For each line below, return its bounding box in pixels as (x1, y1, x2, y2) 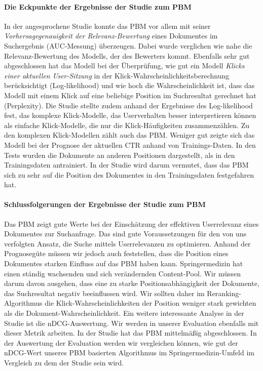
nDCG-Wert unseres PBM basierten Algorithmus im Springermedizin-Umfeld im (4, 347, 254, 358)
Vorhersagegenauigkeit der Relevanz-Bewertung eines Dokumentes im (4, 30, 218, 41)
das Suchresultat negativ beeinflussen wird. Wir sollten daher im (4, 287, 205, 298)
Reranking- (207, 287, 241, 298)
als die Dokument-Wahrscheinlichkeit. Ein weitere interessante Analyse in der (4, 308, 244, 318)
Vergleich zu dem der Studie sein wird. (4, 357, 124, 367)
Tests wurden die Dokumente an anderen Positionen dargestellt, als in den (4, 149, 235, 160)
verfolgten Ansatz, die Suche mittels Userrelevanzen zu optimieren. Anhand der (4, 238, 251, 249)
